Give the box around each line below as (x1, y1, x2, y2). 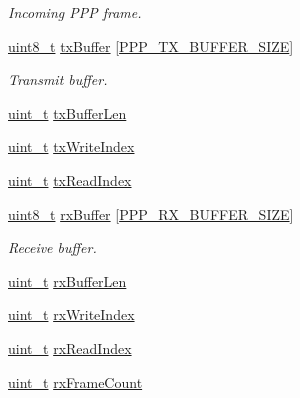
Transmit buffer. (8, 69, 108, 90)
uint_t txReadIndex (8, 169, 132, 190)
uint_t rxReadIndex (8, 337, 132, 358)
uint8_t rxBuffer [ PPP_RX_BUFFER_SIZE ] (8, 203, 294, 224)
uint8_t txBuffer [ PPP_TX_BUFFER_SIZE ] (8, 35, 294, 56)
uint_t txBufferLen (8, 102, 127, 123)
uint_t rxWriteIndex (8, 304, 135, 325)
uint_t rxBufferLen (8, 270, 127, 291)
